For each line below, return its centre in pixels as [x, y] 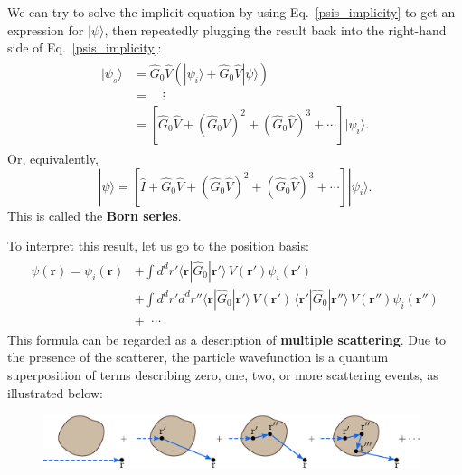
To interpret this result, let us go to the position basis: [158, 246]
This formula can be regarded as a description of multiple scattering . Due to [227, 339]
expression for [46, 29]
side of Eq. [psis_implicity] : [85, 47]
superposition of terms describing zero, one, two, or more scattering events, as [223, 375]
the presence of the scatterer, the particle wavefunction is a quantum [198, 357]
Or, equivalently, [53, 158]
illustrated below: [55, 392]
